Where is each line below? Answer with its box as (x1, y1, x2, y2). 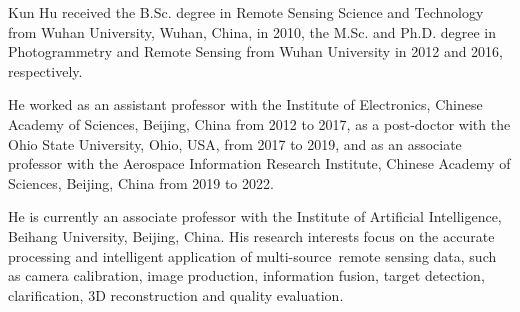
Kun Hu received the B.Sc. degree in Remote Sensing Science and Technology (8, 2, 484, 22)
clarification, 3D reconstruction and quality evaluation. (8, 284, 344, 305)
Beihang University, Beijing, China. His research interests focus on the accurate (8, 225, 495, 246)
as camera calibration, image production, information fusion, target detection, (8, 265, 485, 286)
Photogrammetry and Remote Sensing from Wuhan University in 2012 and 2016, (8, 41, 504, 62)
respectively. (8, 60, 83, 81)
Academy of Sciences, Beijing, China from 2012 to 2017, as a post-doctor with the (8, 113, 511, 134)
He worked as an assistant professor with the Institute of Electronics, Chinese (8, 94, 483, 115)
